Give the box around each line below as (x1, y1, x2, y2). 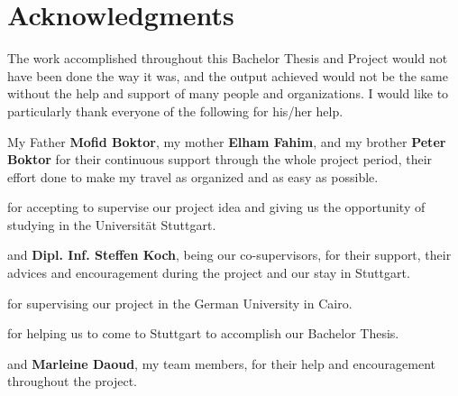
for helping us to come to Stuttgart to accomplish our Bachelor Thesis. (7, 324, 399, 343)
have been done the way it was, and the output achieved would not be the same (7, 66, 448, 85)
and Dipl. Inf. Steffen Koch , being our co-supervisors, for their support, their (7, 245, 452, 264)
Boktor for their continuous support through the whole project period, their (7, 150, 433, 169)
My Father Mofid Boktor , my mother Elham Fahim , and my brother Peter (7, 132, 446, 151)
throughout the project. (7, 372, 138, 391)
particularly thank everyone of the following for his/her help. (7, 101, 343, 120)
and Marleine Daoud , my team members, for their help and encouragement (7, 354, 435, 373)
